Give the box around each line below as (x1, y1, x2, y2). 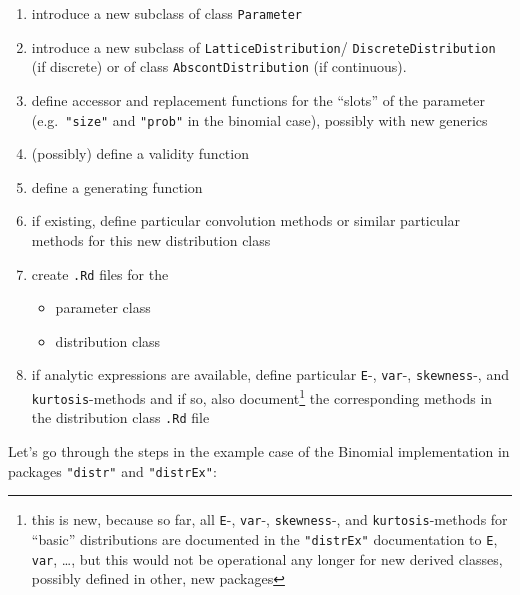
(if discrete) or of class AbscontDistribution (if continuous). (31, 56, 407, 77)
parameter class (55, 297, 151, 318)
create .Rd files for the (31, 263, 169, 284)
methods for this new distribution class (31, 230, 271, 250)
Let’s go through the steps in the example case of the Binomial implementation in (8, 441, 510, 462)
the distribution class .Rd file (31, 407, 210, 428)
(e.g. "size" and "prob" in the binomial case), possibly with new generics (31, 109, 488, 130)
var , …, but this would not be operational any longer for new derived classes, (31, 548, 503, 569)
